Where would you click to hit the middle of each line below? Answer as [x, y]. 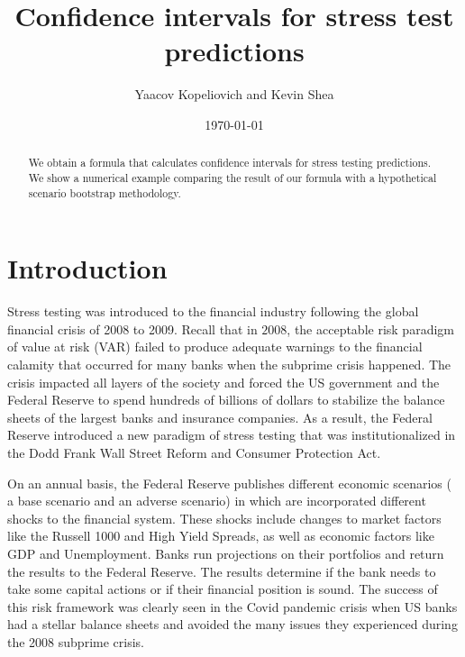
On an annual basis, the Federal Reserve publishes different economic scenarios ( [229, 483]
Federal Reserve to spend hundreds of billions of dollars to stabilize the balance [226, 400]
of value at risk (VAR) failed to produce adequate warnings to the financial [215, 347]
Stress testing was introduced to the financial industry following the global [213, 311]
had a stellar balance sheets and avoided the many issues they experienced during [232, 624]
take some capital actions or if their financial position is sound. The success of [223, 589]
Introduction [87, 268]
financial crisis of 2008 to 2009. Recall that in [132, 328]
